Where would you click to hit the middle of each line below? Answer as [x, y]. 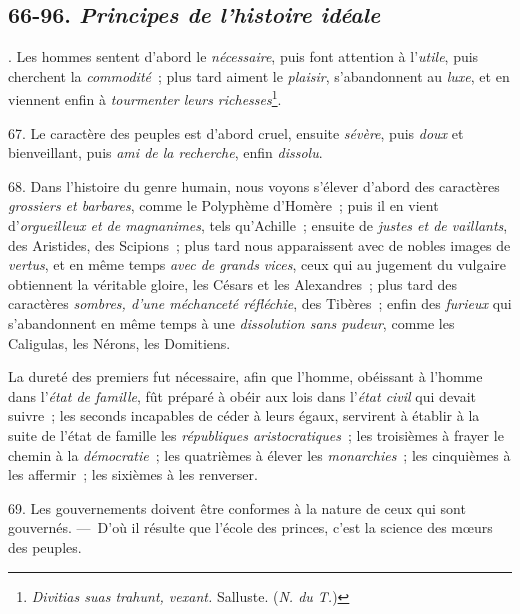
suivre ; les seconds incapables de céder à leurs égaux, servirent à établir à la [244, 415]
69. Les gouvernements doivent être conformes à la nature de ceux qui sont [237, 507]
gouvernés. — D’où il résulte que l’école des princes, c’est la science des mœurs [250, 527]
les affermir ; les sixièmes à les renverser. [133, 474]
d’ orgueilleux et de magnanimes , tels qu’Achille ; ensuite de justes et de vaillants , [258, 225]
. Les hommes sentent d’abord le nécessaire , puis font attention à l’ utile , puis [243, 56]
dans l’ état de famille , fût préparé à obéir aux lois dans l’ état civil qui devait [242, 395]
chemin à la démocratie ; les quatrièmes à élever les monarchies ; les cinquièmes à [259, 454]
